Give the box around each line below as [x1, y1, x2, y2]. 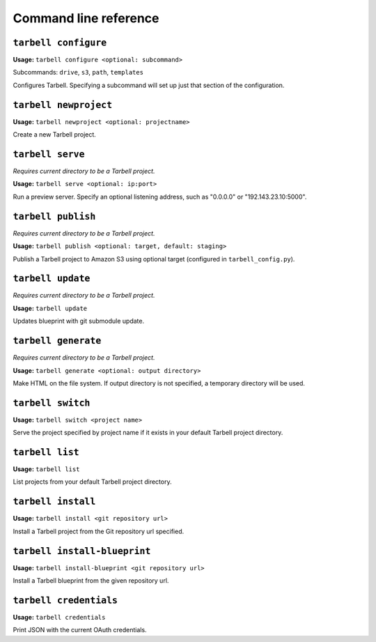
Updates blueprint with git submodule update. [13, 317, 145, 326]
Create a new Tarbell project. [13, 130, 97, 139]
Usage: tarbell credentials [13, 613, 106, 621]
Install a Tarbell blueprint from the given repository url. [13, 576, 169, 585]
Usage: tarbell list [13, 465, 80, 473]
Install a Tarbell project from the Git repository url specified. [13, 527, 185, 535]
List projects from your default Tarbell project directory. [13, 477, 172, 486]
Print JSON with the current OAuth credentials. [13, 626, 147, 634]
